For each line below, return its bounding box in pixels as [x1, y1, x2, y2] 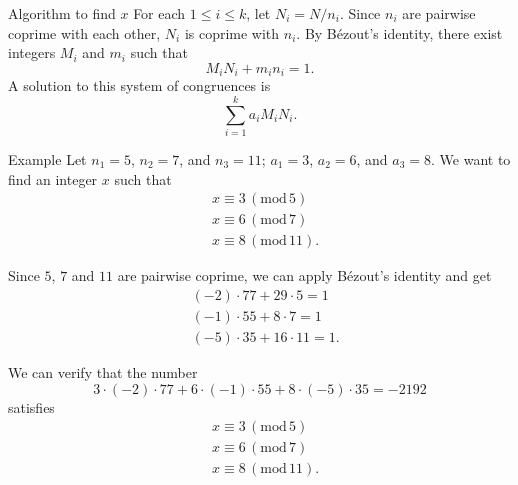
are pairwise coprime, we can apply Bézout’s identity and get [117, 265, 492, 286]
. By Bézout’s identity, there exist [296, 22, 503, 43]
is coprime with [184, 22, 280, 43]
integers [8, 42, 56, 63]
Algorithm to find [8, 3, 116, 23]
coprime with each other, [8, 22, 161, 43]
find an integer [8, 168, 98, 189]
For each [133, 3, 186, 23]
